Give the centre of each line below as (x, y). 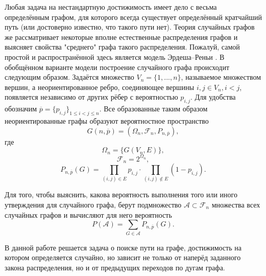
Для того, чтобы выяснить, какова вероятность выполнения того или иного (121, 194)
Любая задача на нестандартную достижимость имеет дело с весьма (111, 7)
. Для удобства (213, 97)
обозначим (21, 109)
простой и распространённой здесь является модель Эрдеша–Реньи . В (115, 56)
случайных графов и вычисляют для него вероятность (88, 214)
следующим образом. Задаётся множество (69, 77)
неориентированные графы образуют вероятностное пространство (107, 120)
